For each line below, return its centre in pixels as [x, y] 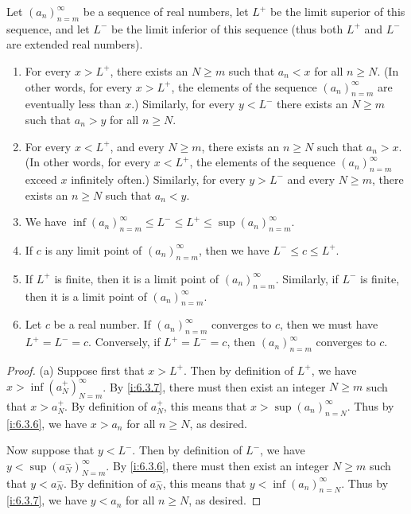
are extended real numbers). [75, 44]
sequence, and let [48, 28]
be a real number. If [102, 324]
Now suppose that [50, 450]
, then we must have [329, 324]
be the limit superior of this [337, 11]
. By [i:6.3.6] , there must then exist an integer [217, 465]
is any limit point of [93, 249]
